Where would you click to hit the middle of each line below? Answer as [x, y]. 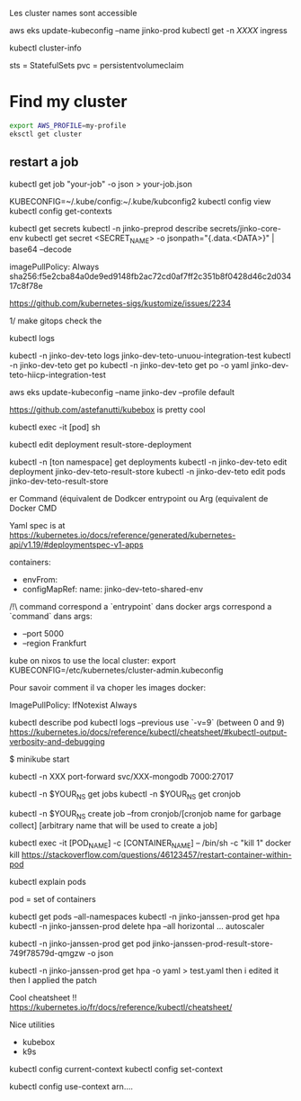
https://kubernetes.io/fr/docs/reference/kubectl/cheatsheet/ [121, 1006]
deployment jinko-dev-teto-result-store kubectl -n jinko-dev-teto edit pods [147, 472]
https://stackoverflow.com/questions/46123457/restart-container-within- [156, 854]
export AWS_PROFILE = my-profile [68, 125]
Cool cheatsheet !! [43, 997]
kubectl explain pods [48, 881]
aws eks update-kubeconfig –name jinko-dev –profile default [122, 393]
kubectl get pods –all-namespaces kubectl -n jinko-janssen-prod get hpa [145, 916]
